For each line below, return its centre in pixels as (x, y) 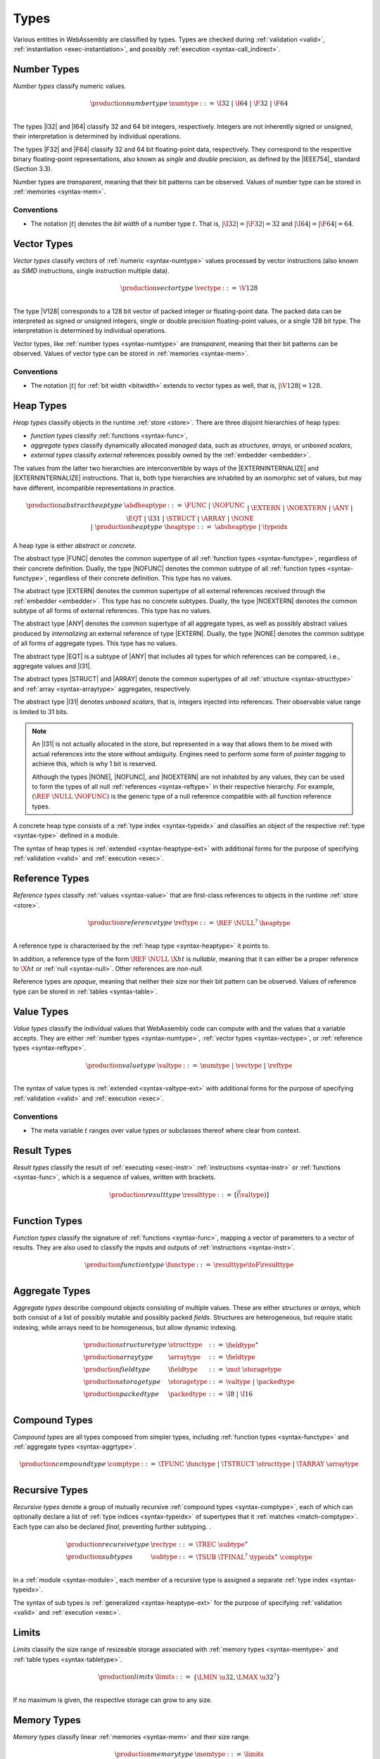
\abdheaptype (145, 505)
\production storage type (122, 1382)
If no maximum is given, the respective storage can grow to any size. (113, 1700)
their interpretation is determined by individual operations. (97, 136)
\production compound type (63, 1464)
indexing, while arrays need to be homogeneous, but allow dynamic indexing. (125, 1327)
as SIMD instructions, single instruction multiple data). (91, 270)
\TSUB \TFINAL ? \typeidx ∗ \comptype (254, 1556)
